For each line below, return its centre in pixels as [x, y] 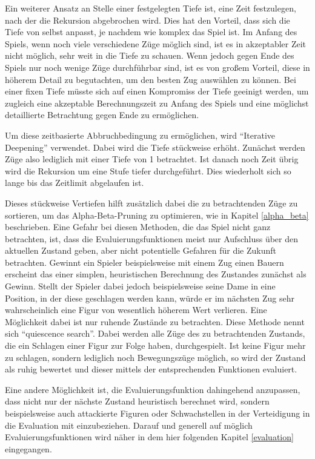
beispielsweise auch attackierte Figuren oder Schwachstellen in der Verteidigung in [157, 413]
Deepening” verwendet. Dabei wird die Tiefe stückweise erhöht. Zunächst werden [155, 147]
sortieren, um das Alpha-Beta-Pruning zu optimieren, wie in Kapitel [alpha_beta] [157, 215]
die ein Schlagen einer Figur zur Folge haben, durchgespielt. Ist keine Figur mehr [155, 345]
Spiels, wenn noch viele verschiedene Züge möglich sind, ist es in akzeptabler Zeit [156, 43]
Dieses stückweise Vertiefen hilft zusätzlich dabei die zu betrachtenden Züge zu [151, 203]
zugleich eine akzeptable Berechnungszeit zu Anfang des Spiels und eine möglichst [157, 103]
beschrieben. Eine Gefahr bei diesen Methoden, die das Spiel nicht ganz [138, 227]
